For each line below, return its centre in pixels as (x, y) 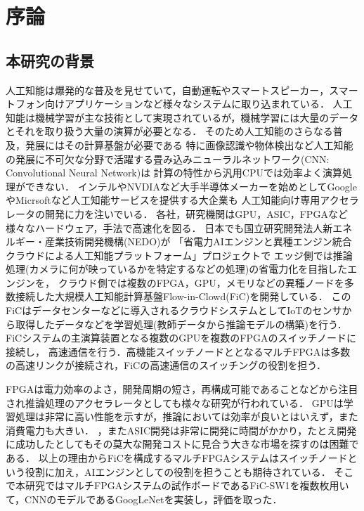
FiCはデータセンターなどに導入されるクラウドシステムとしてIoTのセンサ (174, 310)
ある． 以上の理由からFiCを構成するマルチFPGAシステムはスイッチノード (177, 458)
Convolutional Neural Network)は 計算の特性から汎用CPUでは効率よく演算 (174, 173)
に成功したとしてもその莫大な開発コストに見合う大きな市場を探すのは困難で (182, 444)
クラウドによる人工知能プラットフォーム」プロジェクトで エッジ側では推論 (179, 255)
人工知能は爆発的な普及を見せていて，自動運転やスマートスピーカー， (168, 90)
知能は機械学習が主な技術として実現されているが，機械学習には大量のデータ (182, 117)
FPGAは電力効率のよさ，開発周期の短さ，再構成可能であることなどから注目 (182, 389)
